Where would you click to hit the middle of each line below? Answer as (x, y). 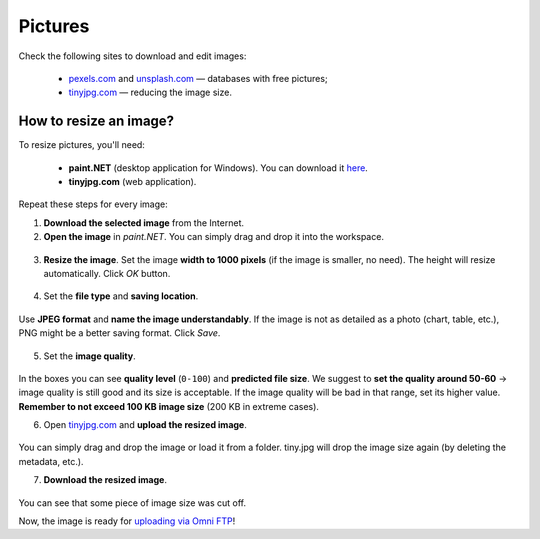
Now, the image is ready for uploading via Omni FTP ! (127, 521)
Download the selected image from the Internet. (144, 222)
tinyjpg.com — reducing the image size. (150, 92)
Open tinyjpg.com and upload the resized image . (145, 425)
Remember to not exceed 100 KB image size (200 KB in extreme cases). (169, 406)
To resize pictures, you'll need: (81, 145)
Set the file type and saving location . (121, 296)
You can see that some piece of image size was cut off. (132, 502)
